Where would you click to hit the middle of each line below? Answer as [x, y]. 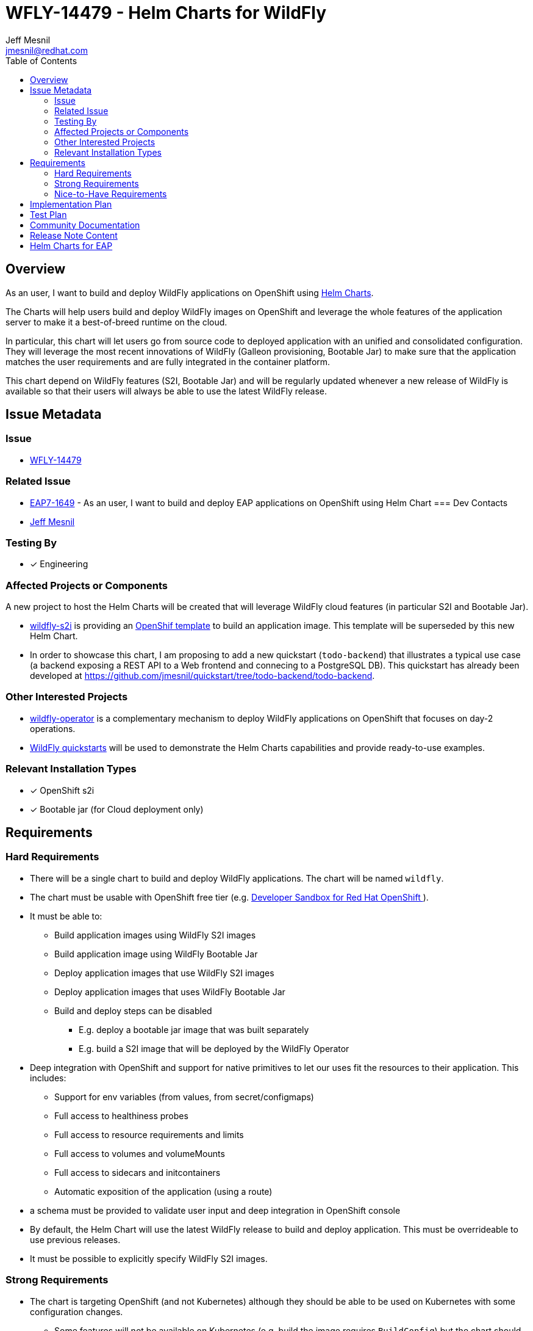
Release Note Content [74, 235]
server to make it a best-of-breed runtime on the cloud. [116, 322]
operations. [53, 728]
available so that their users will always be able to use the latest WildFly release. [166, 391]
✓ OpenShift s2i [62, 790]
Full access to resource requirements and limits [149, 1134]
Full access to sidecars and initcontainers [138, 1172]
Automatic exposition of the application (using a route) [163, 1191]
